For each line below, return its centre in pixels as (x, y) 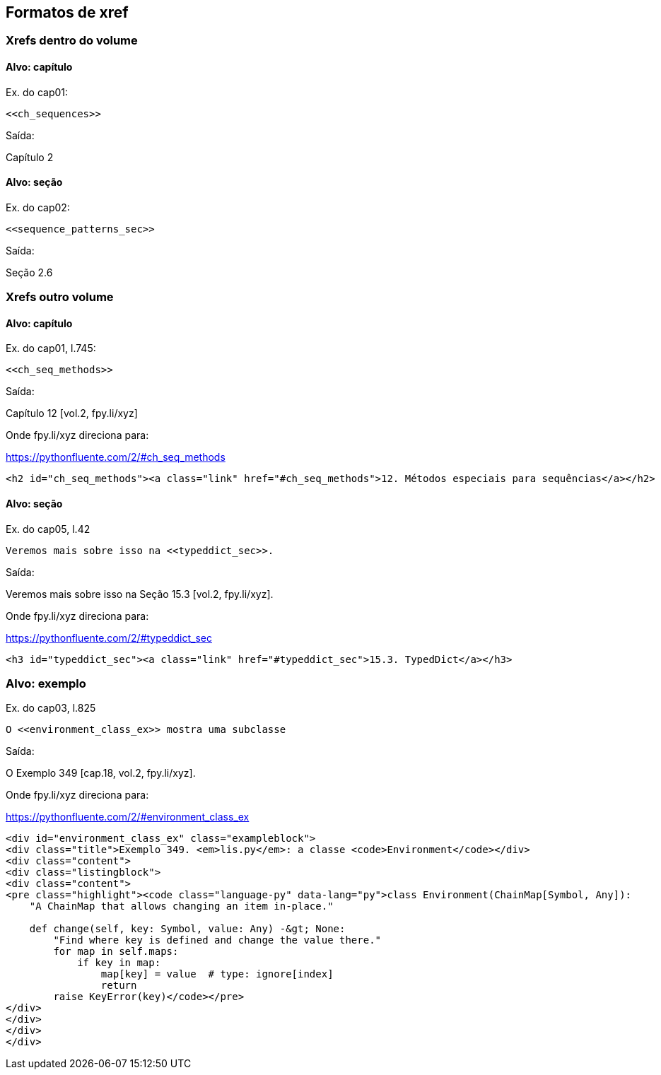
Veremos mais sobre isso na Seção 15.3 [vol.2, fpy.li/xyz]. (140, 594)
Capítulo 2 (30, 157)
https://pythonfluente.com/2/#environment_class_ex (128, 817)
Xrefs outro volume (60, 297)
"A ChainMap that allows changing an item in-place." (181, 906)
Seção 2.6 (29, 272)
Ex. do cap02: (38, 207)
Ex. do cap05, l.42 (48, 529)
